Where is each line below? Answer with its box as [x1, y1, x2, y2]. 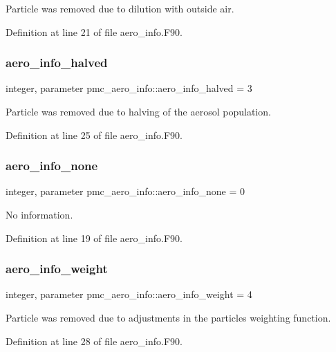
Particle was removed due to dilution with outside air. [6, 1, 234, 15]
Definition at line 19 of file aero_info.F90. [6, 230, 183, 245]
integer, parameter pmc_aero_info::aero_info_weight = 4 [6, 287, 252, 302]
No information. [6, 207, 73, 221]
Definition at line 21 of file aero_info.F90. [6, 24, 183, 39]
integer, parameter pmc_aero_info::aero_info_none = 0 [6, 184, 245, 198]
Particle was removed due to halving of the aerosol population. [6, 104, 271, 118]
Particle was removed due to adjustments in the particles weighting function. [6, 311, 331, 324]
